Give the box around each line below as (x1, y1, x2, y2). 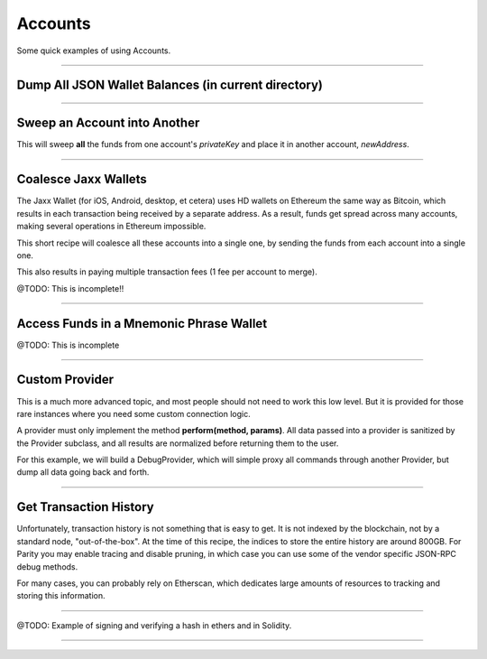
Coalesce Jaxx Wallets (16, 172, 148, 187)
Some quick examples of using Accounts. (16, 45, 171, 56)
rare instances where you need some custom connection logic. (16, 408, 252, 419)
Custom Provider (16, 372, 115, 387)
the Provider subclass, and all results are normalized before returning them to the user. (16, 438, 339, 449)
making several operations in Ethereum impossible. (16, 221, 207, 232)
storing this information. (16, 590, 106, 601)
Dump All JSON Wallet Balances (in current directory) (16, 78, 324, 93)
